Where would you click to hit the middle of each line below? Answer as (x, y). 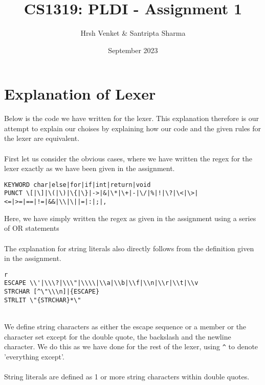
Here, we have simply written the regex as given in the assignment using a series (130, 218)
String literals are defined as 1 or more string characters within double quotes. (127, 376)
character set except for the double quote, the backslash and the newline (118, 336)
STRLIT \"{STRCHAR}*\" (43, 300)
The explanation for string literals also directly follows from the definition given (129, 248)
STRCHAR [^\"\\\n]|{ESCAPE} (52, 292)
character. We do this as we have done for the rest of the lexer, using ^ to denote (131, 346)
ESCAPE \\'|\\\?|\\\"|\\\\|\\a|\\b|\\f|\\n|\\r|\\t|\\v (101, 283)
